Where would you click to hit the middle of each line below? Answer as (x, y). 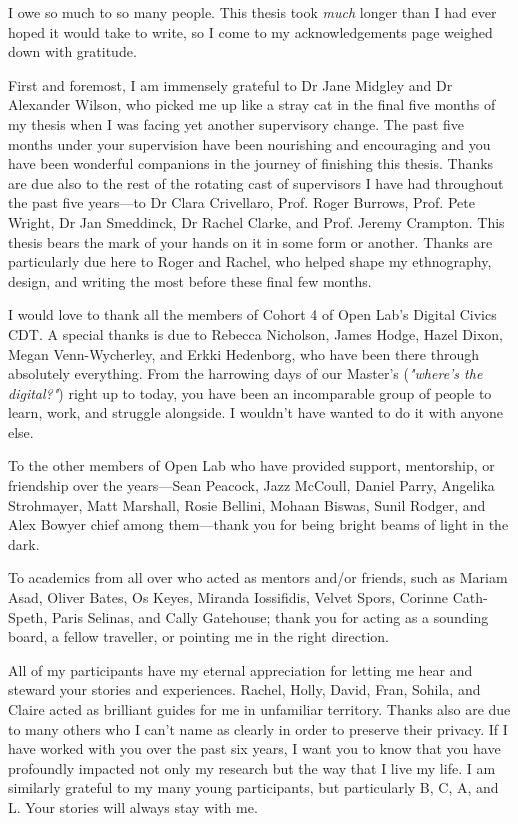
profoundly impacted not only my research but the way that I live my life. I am (252, 767)
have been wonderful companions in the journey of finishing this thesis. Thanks (251, 163)
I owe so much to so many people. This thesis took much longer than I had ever (252, 12)
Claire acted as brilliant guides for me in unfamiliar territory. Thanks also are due (259, 709)
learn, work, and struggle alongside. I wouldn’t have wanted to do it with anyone (255, 412)
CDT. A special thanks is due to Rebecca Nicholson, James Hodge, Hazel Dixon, (255, 333)
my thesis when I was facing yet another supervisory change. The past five (236, 123)
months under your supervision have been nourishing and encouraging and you (249, 143)
